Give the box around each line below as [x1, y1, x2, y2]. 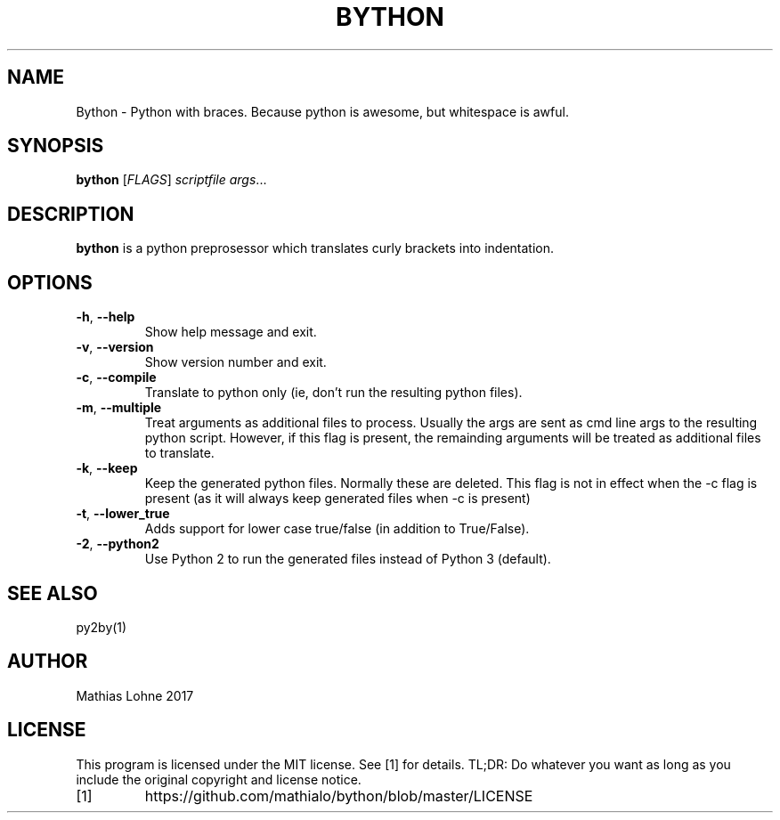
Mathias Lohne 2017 [76, 687, 194, 703]
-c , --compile [76, 369, 157, 386]
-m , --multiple [76, 400, 162, 416]
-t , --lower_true [76, 506, 170, 522]
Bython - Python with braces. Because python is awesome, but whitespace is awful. [76, 103, 569, 119]
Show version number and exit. [144, 354, 327, 370]
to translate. [144, 445, 215, 461]
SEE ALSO [7, 581, 98, 605]
